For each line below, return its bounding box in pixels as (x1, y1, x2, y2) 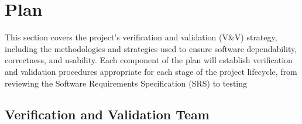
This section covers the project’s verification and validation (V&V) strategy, (5, 31, 277, 43)
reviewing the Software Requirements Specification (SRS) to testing (5, 77, 248, 89)
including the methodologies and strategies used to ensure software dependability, (5, 42, 297, 54)
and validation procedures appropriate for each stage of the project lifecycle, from (5, 65, 297, 77)
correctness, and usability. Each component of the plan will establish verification (5, 54, 293, 66)
